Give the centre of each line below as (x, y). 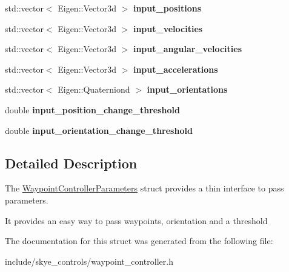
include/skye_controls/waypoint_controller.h (89, 261)
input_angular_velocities (187, 49)
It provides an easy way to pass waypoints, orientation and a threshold (136, 220)
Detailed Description (71, 163)
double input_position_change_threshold (93, 109)
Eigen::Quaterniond (94, 89)
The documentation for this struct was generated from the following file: (139, 241)
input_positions (167, 8)
